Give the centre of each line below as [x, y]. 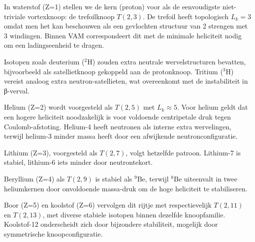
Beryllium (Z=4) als [34, 178]
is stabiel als [114, 178]
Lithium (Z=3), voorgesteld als [51, 152]
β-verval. [17, 90]
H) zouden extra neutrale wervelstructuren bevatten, [167, 61]
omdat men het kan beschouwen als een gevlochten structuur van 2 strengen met [126, 26]
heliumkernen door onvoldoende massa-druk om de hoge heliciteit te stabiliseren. [126, 188]
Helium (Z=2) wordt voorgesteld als [58, 107]
